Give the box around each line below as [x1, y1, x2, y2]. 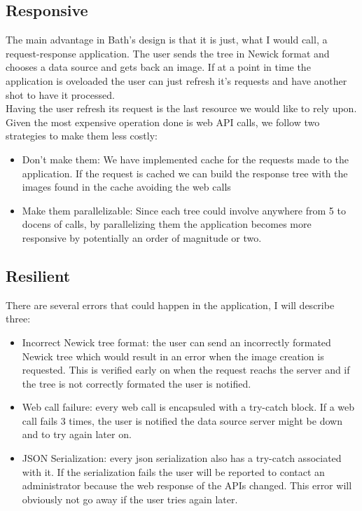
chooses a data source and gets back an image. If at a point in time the [6, 60, 311, 74]
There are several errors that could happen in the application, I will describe [6, 297, 335, 312]
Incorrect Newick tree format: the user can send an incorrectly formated [22, 334, 331, 349]
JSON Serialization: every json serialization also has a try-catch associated [22, 451, 342, 465]
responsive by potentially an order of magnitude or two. [22, 230, 262, 245]
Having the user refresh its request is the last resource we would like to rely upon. [6, 101, 357, 116]
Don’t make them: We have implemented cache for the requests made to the [22, 151, 349, 166]
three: [6, 311, 31, 326]
